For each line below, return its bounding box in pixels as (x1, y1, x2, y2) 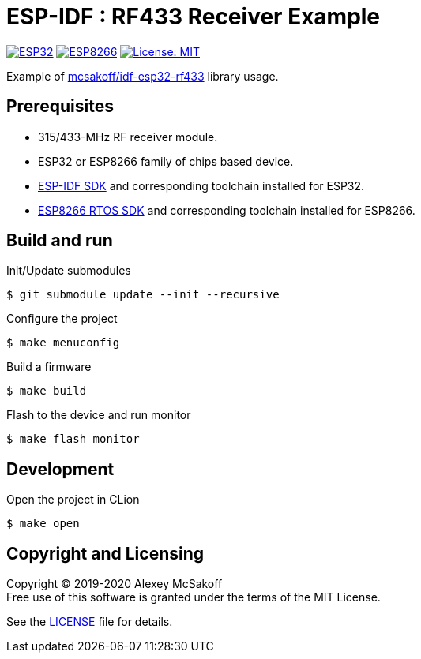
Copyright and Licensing (6, 543, 205, 564)
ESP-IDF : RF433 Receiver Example (6, 3, 381, 30)
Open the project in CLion (6, 492, 140, 507)
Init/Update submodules (6, 264, 131, 278)
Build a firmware (6, 360, 92, 374)
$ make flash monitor (6, 432, 140, 446)
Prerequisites (6, 96, 114, 117)
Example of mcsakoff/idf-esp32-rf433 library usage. (6, 69, 279, 83)
